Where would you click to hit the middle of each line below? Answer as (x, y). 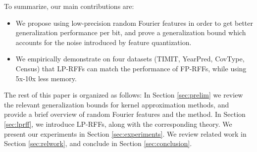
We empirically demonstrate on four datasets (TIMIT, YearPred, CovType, (130, 59)
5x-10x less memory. (46, 78)
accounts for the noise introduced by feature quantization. (103, 42)
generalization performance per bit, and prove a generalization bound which (131, 32)
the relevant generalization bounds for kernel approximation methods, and (117, 104)
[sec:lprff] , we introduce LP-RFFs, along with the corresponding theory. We (118, 124)
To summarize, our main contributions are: (69, 6)
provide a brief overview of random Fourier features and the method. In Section (125, 114)
